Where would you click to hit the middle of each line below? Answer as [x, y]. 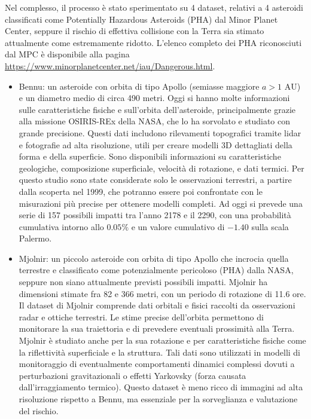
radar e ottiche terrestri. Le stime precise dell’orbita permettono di [141, 316]
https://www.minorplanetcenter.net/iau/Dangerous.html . [110, 65]
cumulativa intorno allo [61, 226]
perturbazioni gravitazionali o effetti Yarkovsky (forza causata [132, 375]
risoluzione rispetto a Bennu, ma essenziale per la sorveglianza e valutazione [158, 399]
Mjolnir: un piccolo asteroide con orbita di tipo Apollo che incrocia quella [154, 258]
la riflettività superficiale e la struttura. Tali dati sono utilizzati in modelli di [160, 352]
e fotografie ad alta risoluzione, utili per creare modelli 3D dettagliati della [155, 144]
